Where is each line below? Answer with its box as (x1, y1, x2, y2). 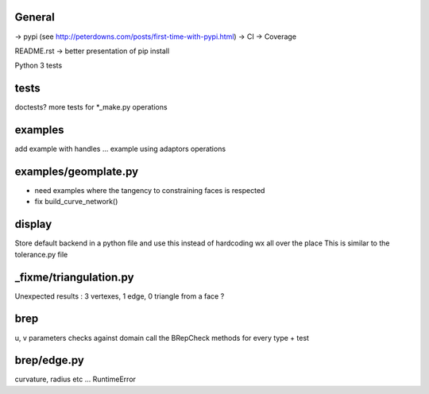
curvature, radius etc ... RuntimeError (14, 374, 137, 384)
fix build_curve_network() (34, 197, 118, 207)
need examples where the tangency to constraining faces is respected (34, 186, 265, 195)
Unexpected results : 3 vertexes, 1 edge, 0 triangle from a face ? (14, 291, 225, 301)
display (14, 218, 52, 231)
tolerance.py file (14, 249, 68, 259)
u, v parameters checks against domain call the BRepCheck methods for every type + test (14, 333, 310, 342)
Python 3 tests (14, 60, 63, 71)
